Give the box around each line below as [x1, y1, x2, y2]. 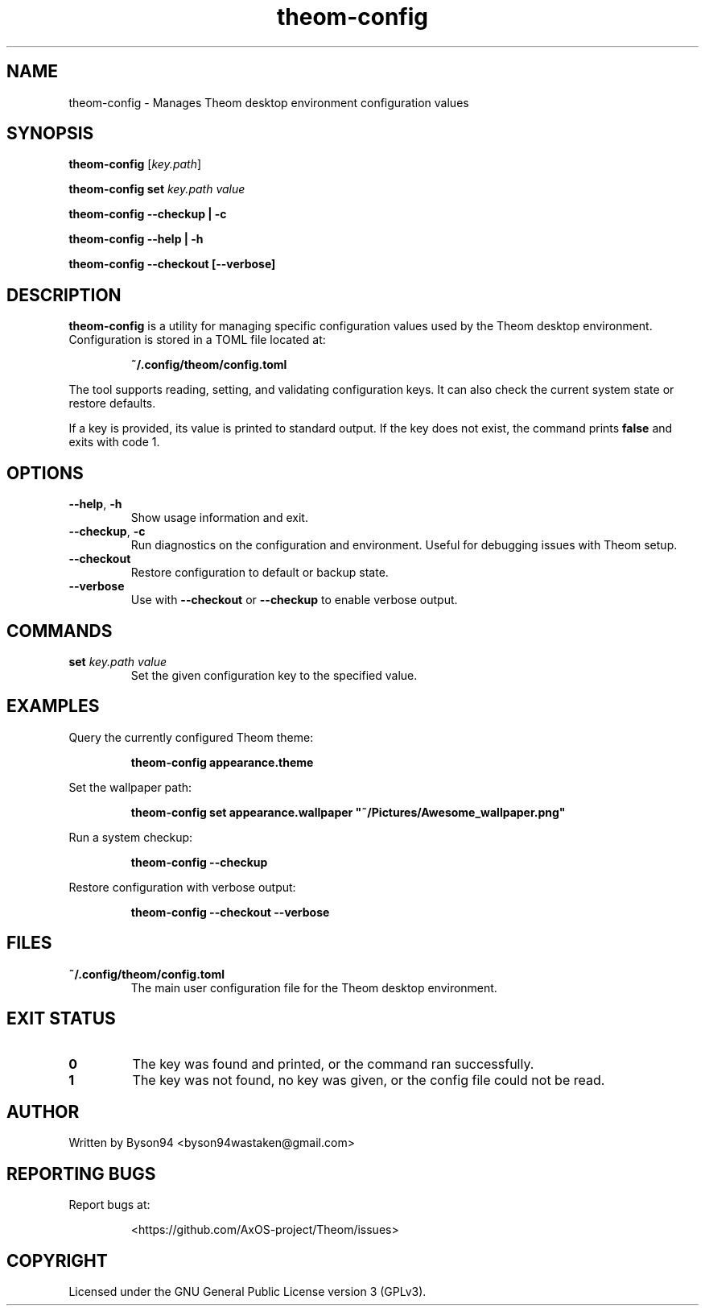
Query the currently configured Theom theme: [68, 730, 314, 744]
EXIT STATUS [6, 1008, 116, 1029]
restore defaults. [68, 396, 156, 411]
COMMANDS [6, 620, 113, 641]
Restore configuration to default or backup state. [130, 565, 389, 580]
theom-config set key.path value [68, 182, 245, 197]
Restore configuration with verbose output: [68, 879, 296, 894]
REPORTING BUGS [6, 1163, 156, 1184]
